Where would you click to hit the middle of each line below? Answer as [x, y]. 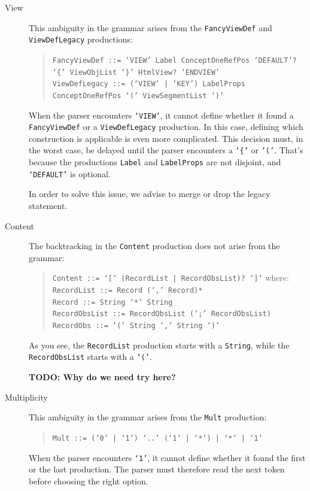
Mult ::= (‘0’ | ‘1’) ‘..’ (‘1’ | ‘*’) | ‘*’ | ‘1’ [157, 438]
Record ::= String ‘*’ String [113, 302]
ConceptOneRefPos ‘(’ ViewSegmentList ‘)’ [138, 96]
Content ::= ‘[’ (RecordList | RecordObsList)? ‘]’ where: [171, 278]
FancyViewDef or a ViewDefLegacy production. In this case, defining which [166, 127]
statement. [48, 205]
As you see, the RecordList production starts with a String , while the [159, 345]
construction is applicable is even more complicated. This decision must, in [166, 138]
